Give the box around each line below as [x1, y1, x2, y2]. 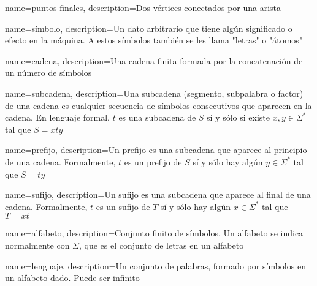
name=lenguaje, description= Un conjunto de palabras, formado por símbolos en [5, 259, 306, 272]
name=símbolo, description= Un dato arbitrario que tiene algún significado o [5, 21, 292, 34]
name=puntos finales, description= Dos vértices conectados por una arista [5, 1, 281, 13]
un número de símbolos [5, 66, 92, 79]
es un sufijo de [96, 200, 150, 213]
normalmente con [5, 238, 70, 251]
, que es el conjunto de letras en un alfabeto [79, 238, 244, 251]
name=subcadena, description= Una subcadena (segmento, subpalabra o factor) [5, 86, 304, 99]
